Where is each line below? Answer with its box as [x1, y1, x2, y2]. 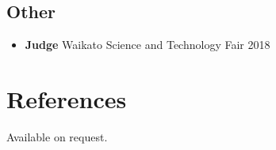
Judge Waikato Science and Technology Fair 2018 [25, 36, 270, 53]
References [6, 82, 127, 114]
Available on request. [6, 128, 108, 144]
